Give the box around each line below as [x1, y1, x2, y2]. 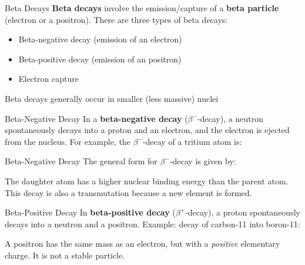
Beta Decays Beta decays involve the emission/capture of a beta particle [5, 2, 279, 14]
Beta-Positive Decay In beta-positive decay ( [5, 206, 176, 218]
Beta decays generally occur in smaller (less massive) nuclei [5, 92, 219, 104]
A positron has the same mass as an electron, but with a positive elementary [5, 237, 280, 250]
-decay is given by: [169, 155, 236, 167]
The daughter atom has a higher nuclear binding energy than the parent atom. [5, 174, 289, 187]
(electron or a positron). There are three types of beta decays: [5, 13, 228, 25]
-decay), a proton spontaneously [185, 206, 300, 218]
